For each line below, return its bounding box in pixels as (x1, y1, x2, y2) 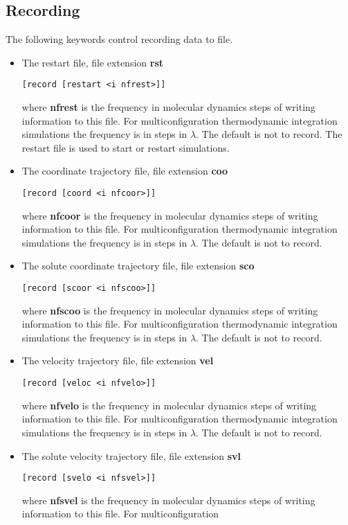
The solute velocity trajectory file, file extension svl (21, 448, 241, 463)
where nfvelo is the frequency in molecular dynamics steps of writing (21, 398, 317, 412)
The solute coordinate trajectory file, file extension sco (21, 258, 255, 273)
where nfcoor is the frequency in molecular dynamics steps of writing (21, 208, 318, 222)
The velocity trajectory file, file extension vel (21, 353, 214, 368)
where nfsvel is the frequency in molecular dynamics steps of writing (21, 492, 315, 507)
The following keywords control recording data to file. (6, 32, 233, 46)
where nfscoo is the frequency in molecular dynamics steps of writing (21, 303, 318, 317)
